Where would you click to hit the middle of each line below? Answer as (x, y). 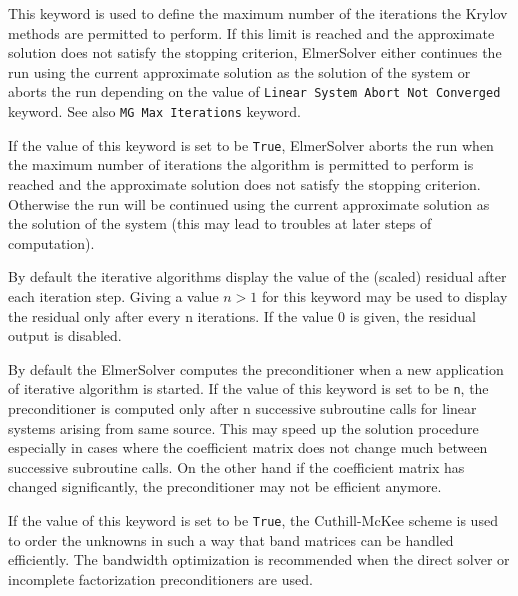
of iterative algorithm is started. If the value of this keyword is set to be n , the (248, 388)
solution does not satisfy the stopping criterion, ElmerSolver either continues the (255, 52)
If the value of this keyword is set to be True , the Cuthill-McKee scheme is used (253, 519)
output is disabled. (65, 335)
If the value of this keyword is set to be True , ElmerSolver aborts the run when (251, 144)
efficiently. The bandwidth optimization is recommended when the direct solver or (259, 559)
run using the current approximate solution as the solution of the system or (239, 71)
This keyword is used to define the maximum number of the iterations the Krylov (258, 13)
